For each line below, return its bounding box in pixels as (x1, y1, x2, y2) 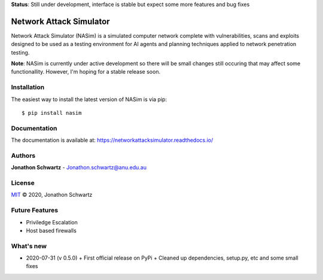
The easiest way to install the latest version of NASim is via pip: (11, 96, 167, 103)
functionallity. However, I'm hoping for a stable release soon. (11, 68, 161, 75)
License (11, 179, 35, 187)
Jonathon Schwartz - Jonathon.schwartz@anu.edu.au (11, 164, 147, 171)
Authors (11, 151, 36, 160)
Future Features (11, 206, 59, 215)
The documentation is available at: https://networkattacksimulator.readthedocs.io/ (11, 136, 214, 144)
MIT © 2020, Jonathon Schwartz (11, 191, 93, 199)
